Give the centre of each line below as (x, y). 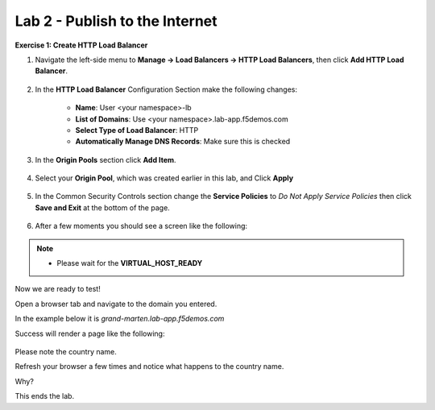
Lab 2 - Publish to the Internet (116, 21)
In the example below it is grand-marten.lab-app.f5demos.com (120, 319)
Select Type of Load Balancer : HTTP (137, 130)
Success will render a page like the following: (90, 333)
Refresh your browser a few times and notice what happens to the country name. (149, 367)
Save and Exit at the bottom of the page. (103, 207)
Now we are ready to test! (58, 289)
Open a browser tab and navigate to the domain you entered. (116, 304)
